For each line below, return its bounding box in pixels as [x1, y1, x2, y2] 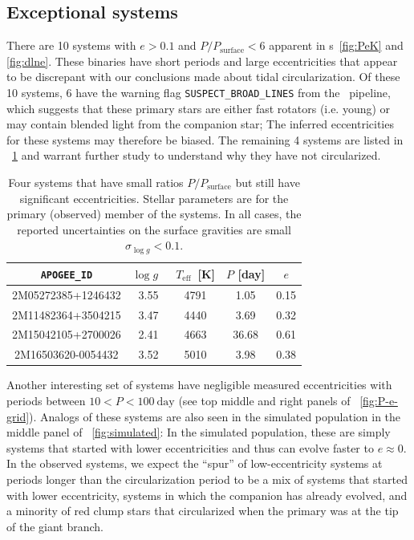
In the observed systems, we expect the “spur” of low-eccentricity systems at [6, 455, 383, 472]
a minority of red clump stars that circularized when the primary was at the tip [6, 502, 399, 519]
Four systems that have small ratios [8, 174, 184, 191]
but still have [235, 174, 300, 191]
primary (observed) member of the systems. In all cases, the [6, 205, 302, 222]
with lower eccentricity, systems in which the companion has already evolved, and [6, 486, 408, 503]
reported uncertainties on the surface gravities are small [17, 221, 291, 238]
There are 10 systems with [6, 37, 136, 54]
